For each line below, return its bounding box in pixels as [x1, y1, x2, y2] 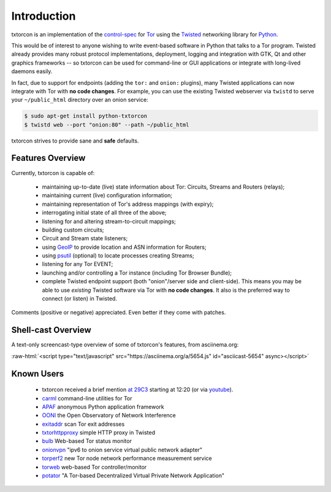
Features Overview [11, 153, 86, 163]
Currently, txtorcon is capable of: [11, 169, 95, 176]
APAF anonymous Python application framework [42, 403, 165, 410]
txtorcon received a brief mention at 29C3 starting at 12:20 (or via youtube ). [42, 386, 234, 393]
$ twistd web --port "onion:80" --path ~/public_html [24, 121, 189, 128]
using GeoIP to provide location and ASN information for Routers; [42, 243, 207, 251]
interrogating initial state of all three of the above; [42, 209, 167, 216]
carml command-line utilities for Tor [42, 394, 132, 402]
